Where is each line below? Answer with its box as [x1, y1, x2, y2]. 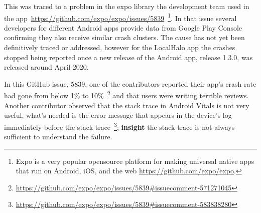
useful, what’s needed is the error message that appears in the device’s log [4, 110, 232, 120]
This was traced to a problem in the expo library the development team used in [4, 1, 249, 11]
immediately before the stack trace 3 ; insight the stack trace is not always [4, 120, 235, 132]
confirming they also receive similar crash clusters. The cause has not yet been [4, 32, 245, 43]
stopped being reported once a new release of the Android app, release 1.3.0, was [4, 52, 253, 62]
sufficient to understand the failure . [4, 131, 112, 142]
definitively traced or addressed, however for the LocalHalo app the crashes [4, 42, 235, 53]
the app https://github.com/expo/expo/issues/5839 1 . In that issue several [4, 11, 237, 23]
